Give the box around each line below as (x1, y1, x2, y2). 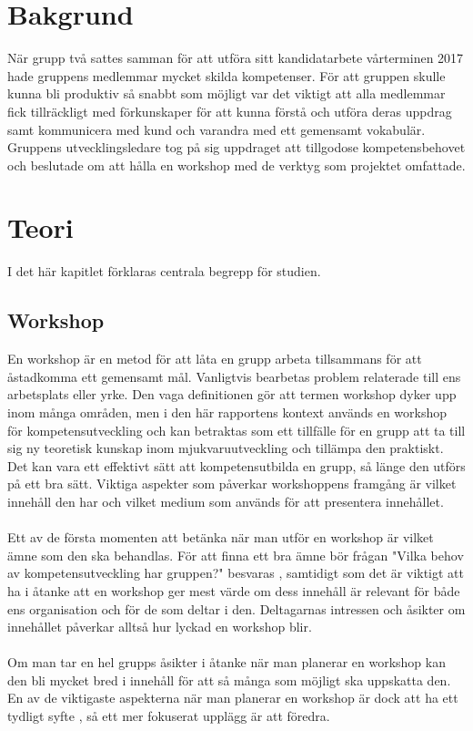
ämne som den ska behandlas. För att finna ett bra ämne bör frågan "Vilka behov (7, 545, 464, 564)
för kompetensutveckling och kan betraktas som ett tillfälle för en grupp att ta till (7, 420, 466, 439)
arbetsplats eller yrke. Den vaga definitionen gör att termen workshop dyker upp (7, 385, 457, 404)
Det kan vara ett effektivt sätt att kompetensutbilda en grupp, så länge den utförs (7, 456, 466, 475)
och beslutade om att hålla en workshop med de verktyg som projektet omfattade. (7, 155, 466, 174)
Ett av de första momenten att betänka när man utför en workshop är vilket (7, 528, 434, 547)
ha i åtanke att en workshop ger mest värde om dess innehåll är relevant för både (7, 581, 460, 600)
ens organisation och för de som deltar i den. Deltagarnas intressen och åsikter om (7, 599, 466, 618)
